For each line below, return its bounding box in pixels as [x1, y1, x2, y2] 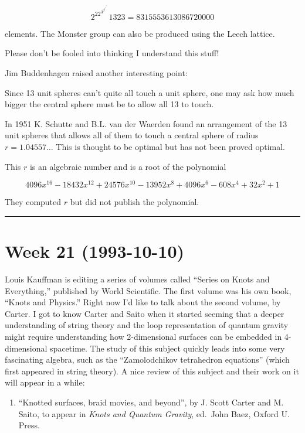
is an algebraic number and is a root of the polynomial [29, 160, 226, 172]
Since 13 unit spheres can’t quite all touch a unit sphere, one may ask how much [5, 86, 294, 98]
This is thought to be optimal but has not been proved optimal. [56, 140, 286, 152]
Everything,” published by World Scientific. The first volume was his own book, [5, 284, 292, 296]
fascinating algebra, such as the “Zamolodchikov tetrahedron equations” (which [5, 353, 290, 366]
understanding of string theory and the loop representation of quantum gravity [5, 319, 289, 331]
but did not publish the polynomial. [70, 196, 199, 208]
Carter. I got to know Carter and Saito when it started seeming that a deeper [5, 307, 284, 319]
